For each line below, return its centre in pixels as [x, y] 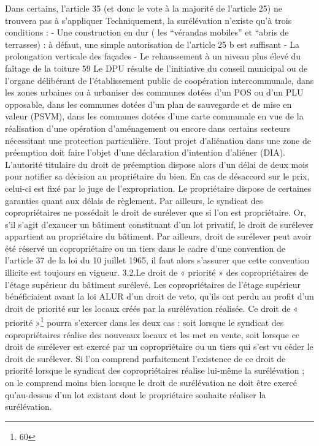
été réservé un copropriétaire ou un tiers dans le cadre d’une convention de [145, 248]
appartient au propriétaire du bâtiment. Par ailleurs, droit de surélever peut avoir [158, 236]
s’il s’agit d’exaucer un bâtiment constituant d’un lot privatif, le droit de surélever [159, 224]
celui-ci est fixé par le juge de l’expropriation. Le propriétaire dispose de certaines [158, 188]
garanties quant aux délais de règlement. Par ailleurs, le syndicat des [134, 200]
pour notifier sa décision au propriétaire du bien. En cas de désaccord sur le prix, [157, 176]
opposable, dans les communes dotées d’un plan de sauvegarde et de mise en [148, 104]
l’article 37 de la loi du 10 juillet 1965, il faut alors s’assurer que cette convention [157, 260]
